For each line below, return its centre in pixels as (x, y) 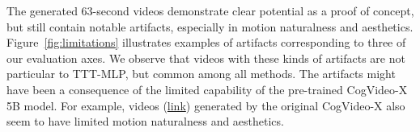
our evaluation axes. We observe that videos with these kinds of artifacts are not (206, 58)
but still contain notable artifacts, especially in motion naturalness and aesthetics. (210, 26)
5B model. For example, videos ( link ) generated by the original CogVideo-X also (206, 105)
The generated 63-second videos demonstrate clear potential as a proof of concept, (210, 10)
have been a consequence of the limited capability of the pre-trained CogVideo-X (207, 89)
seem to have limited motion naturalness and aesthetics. (145, 121)
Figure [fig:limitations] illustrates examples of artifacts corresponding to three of (206, 42)
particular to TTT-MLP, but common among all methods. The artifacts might (201, 74)
